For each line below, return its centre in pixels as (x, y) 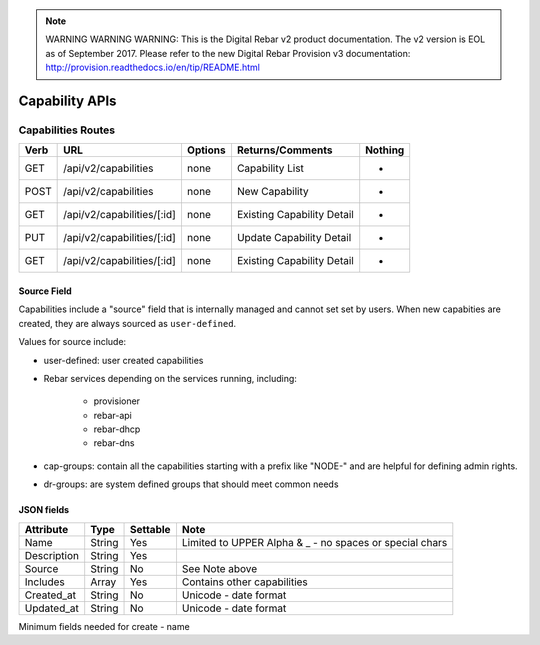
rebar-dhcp (117, 429)
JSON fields (44, 510)
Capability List (270, 168)
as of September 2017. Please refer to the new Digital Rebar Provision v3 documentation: (228, 53)
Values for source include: (72, 342)
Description (52, 555)
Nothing (385, 150)
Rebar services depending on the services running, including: (170, 378)
